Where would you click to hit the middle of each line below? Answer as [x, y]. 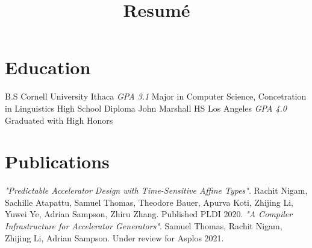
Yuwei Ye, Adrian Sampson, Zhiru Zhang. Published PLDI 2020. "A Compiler [149, 214]
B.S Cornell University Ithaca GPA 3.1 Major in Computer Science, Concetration [156, 96]
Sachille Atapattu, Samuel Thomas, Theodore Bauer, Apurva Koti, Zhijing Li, [149, 202]
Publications [57, 161]
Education [48, 67]
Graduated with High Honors [59, 120]
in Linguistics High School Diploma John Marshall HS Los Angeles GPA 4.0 [146, 108]
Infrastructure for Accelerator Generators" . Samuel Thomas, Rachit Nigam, [144, 226]
